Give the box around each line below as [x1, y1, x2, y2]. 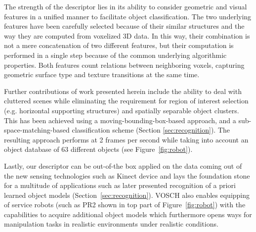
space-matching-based [4, 125, 70, 135]
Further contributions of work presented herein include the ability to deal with [4, 86, 242, 96]
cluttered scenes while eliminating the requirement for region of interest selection [4, 95, 249, 106]
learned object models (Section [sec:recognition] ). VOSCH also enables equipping [4, 189, 250, 200]
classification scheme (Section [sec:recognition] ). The [72, 125, 230, 135]
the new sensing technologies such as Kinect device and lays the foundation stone [4, 170, 250, 181]
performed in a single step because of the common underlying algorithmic [4, 49, 227, 60]
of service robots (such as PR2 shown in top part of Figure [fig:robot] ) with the [4, 199, 246, 210]
